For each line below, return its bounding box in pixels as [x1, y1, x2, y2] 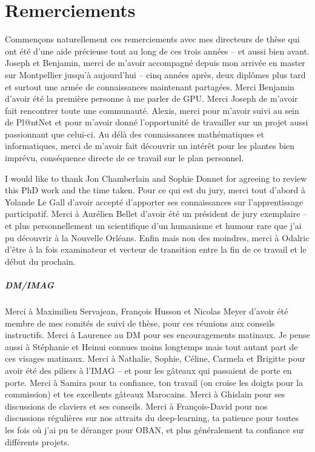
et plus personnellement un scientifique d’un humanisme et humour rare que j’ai [5, 219, 302, 232]
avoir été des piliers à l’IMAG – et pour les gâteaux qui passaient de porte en [5, 364, 292, 376]
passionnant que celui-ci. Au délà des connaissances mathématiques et [5, 127, 264, 140]
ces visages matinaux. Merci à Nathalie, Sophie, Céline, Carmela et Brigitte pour [5, 352, 306, 365]
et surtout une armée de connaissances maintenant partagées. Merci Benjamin [5, 80, 294, 93]
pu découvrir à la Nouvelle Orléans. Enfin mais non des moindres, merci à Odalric [5, 231, 310, 244]
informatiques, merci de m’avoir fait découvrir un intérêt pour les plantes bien [5, 139, 295, 152]
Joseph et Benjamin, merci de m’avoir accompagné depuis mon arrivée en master [5, 56, 305, 69]
